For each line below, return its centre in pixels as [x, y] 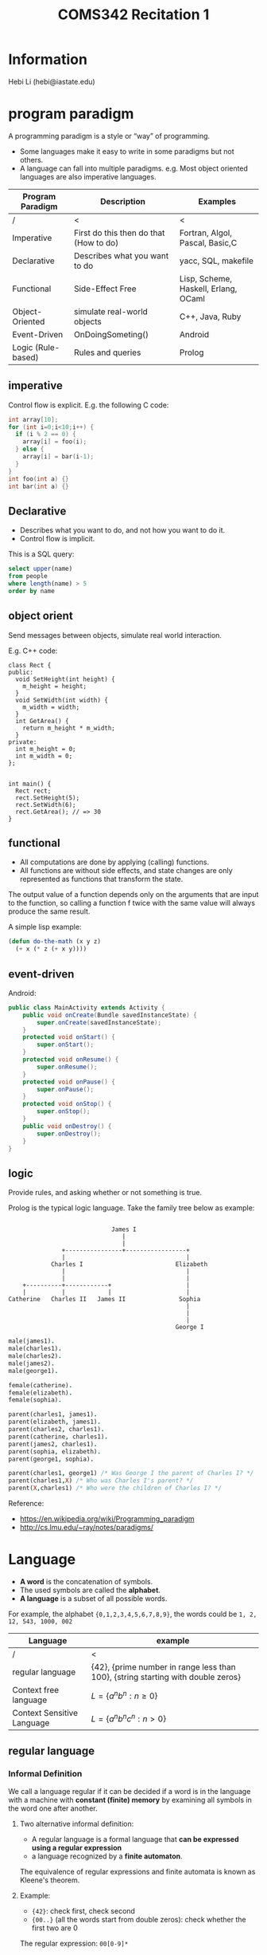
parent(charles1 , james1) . [53, 1414]
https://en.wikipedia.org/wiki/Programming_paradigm [107, 1519]
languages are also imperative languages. [88, 176]
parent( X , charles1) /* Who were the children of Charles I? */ [115, 1489]
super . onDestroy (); [69, 1134]
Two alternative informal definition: [77, 1823]
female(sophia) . [35, 1400]
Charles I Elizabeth [129, 1265]
